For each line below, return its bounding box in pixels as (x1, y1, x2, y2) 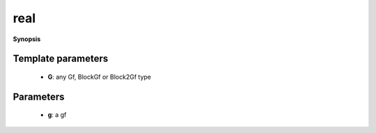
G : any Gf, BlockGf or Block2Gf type (47, 72, 152, 81)
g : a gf (47, 111, 67, 119)
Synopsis (13, 35, 41, 43)
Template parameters (13, 53, 109, 65)
